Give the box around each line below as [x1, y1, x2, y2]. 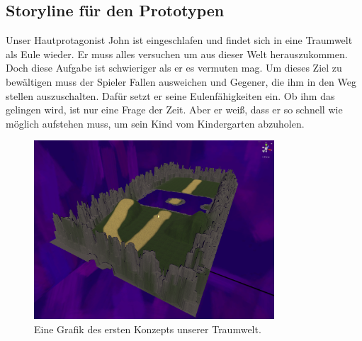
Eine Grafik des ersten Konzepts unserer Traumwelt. [34, 321, 261, 336]
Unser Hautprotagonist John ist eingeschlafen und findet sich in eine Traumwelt [6, 33, 353, 47]
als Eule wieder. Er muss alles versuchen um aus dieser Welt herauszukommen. [6, 46, 348, 61]
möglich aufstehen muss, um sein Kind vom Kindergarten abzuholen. [6, 116, 305, 130]
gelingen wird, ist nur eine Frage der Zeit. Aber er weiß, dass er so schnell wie [6, 102, 343, 117]
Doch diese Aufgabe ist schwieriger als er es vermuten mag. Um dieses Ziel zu [6, 60, 342, 75]
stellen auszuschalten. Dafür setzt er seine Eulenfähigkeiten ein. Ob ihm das [6, 88, 335, 103]
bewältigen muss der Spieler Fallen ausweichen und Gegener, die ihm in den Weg [6, 74, 356, 89]
